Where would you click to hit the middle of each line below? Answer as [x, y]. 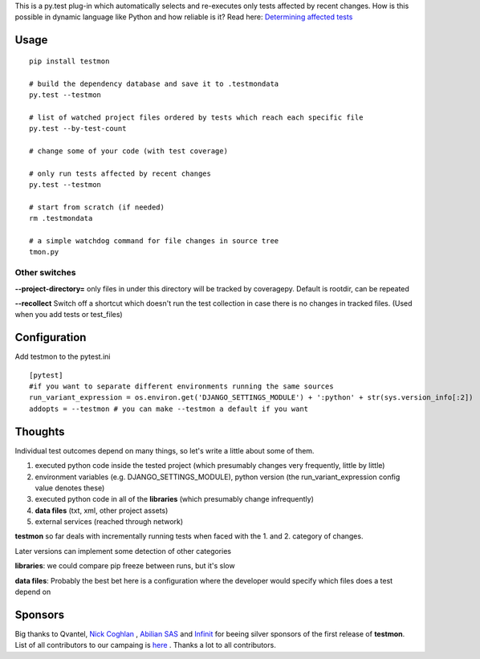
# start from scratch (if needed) [97, 207]
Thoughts [40, 431]
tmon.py [44, 252]
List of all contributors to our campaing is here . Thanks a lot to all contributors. [145, 645]
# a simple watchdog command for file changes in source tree [154, 241]
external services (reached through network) [109, 522]
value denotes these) [70, 488]
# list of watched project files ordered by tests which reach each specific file [196, 117]
